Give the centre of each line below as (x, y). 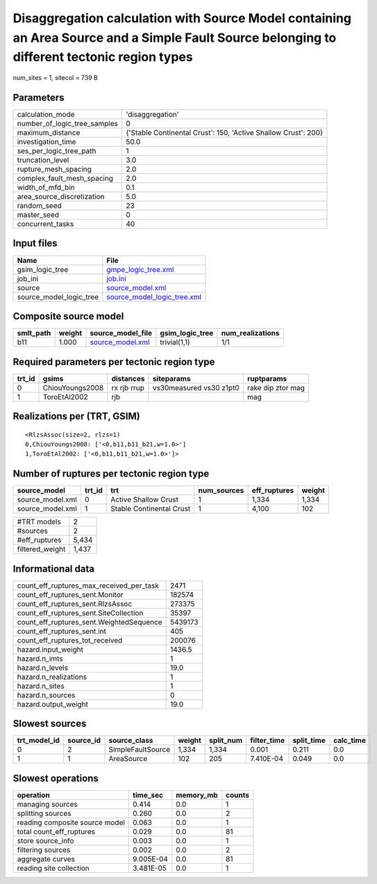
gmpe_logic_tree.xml (140, 269)
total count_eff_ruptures (56, 831)
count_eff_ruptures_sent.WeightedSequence (90, 622)
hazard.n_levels (43, 668)
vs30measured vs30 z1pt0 (196, 387)
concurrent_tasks (45, 224)
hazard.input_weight (50, 649)
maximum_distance (49, 133)
